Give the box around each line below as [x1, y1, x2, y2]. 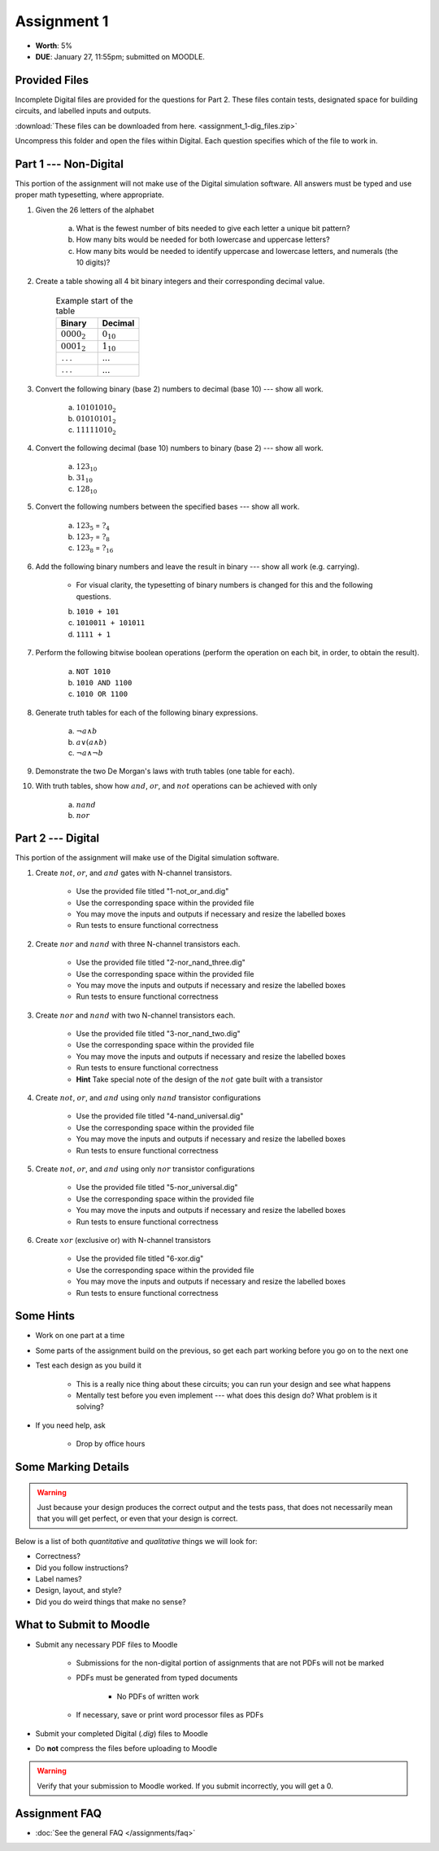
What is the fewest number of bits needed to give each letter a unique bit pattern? [76, 224, 350, 234]
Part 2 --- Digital [15, 831, 100, 846]
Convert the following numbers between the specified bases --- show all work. [35, 501, 300, 512]
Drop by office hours [76, 1439, 146, 1449]
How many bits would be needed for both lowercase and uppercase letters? [76, 234, 330, 244]
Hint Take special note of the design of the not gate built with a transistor [76, 1074, 324, 1084]
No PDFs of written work [116, 1691, 199, 1701]
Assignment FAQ [15, 1806, 102, 1820]
